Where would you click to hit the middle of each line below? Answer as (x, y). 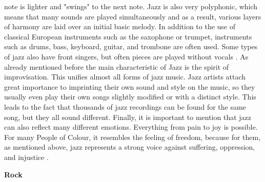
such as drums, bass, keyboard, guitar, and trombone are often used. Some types (131, 46)
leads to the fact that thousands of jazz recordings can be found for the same (125, 106)
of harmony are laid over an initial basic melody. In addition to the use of (120, 26)
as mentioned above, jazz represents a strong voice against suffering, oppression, (130, 147)
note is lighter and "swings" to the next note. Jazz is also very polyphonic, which (131, 6)
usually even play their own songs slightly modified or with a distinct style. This (130, 97)
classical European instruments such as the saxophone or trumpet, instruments (128, 36)
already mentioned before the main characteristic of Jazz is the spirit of (117, 66)
